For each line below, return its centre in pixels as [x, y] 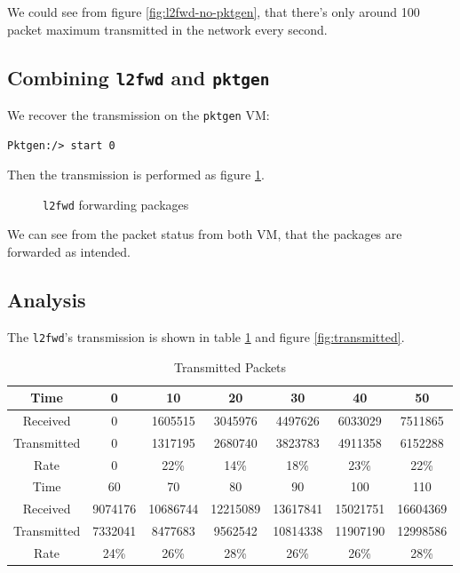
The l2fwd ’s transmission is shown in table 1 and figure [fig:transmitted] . [206, 336]
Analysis [47, 300]
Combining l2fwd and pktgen [139, 77]
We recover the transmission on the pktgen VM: [139, 114]
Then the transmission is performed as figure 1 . [136, 175]
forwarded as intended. [69, 252]
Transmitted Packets [230, 366]
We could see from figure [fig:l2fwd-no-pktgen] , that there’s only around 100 [214, 12]
